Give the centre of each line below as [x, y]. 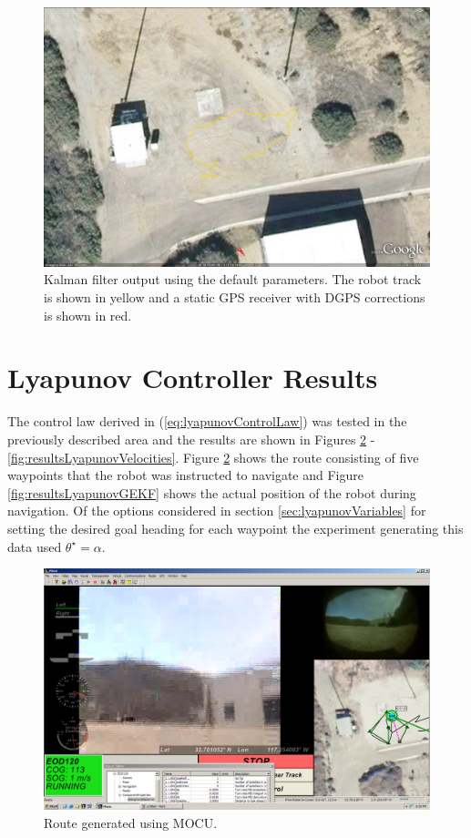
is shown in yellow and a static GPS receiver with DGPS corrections [235, 297]
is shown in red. [88, 315]
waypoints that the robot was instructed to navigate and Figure [186, 475]
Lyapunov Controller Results [193, 378]
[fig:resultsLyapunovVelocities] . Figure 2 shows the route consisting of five [213, 457]
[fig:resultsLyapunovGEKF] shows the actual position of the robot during [212, 492]
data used [35, 546]
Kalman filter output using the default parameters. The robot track [233, 279]
